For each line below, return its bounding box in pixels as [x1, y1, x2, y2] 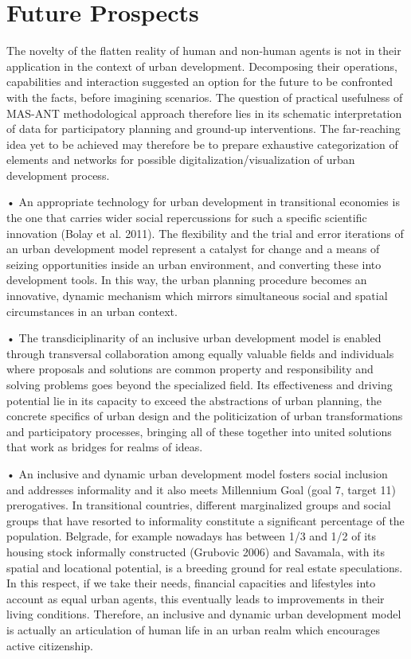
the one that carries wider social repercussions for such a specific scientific [6, 209, 367, 226]
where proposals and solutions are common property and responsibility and [6, 361, 374, 377]
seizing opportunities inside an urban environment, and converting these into [6, 255, 382, 272]
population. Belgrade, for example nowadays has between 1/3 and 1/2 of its [6, 528, 377, 544]
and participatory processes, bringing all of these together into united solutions [6, 423, 392, 439]
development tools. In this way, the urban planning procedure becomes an [6, 271, 367, 288]
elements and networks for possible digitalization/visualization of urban [6, 151, 355, 168]
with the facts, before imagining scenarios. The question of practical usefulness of [6, 88, 403, 105]
